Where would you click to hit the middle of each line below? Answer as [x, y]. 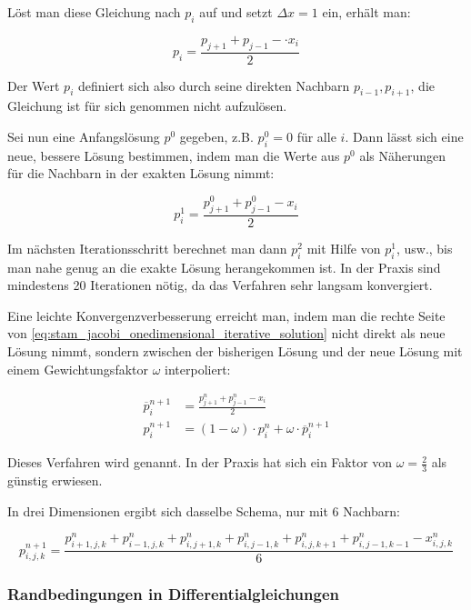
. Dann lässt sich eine [404, 137]
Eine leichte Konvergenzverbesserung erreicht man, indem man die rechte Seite [226, 315]
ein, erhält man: [366, 12]
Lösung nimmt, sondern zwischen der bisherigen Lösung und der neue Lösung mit [235, 351]
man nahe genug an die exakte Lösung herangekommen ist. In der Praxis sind [224, 267]
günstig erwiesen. [55, 480]
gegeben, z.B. [216, 137]
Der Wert [34, 85]
